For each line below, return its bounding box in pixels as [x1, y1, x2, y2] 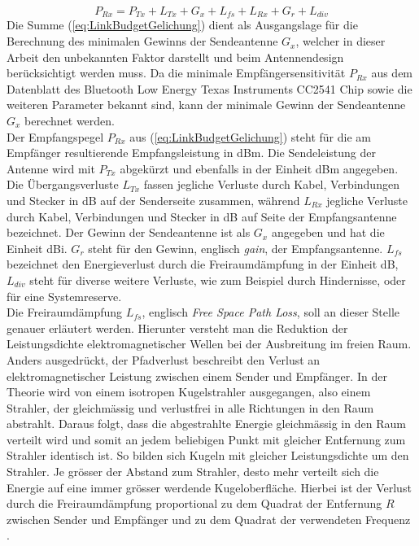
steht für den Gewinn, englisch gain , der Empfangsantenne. [88, 239, 383, 256]
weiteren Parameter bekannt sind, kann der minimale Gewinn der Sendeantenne [7, 96, 406, 113]
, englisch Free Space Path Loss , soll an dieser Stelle [142, 304, 400, 321]
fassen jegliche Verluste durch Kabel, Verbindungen [143, 176, 399, 193]
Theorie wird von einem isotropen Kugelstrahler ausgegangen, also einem [7, 383, 371, 400]
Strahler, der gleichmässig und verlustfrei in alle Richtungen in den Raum [7, 399, 374, 416]
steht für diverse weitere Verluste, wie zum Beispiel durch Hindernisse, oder [29, 271, 406, 288]
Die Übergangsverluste [7, 176, 119, 193]
